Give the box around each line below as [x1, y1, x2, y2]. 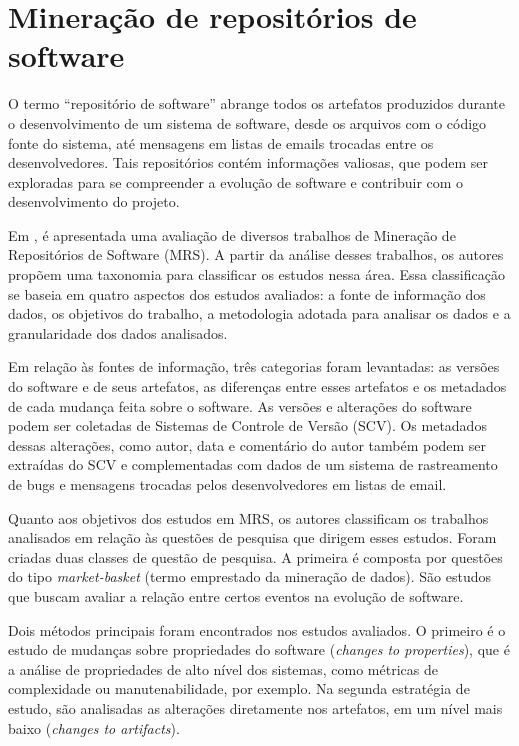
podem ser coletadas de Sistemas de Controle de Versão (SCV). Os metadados [8, 415, 487, 436]
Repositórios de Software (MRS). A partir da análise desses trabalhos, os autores [8, 244, 504, 265]
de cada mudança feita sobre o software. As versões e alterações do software [8, 395, 472, 416]
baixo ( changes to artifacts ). [8, 717, 180, 738]
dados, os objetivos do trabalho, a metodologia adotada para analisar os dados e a [8, 303, 511, 324]
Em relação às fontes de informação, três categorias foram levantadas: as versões [8, 356, 500, 377]
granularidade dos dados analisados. [8, 322, 228, 343]
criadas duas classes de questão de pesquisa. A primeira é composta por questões [8, 546, 503, 567]
